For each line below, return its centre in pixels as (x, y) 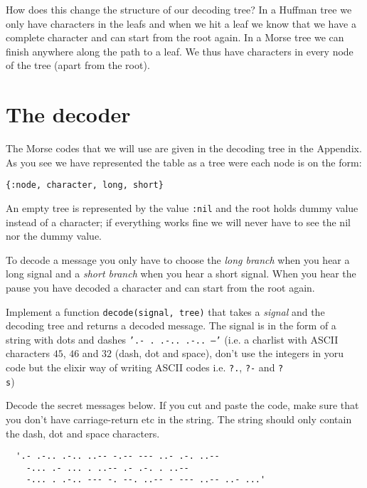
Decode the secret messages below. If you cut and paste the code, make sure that (182, 405)
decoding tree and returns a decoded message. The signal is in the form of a (171, 325)
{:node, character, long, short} (85, 185)
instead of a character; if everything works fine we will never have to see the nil (178, 222)
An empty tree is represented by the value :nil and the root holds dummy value (182, 207)
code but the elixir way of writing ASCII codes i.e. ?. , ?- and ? (145, 367)
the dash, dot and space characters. (83, 433)
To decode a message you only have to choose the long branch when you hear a (178, 259)
